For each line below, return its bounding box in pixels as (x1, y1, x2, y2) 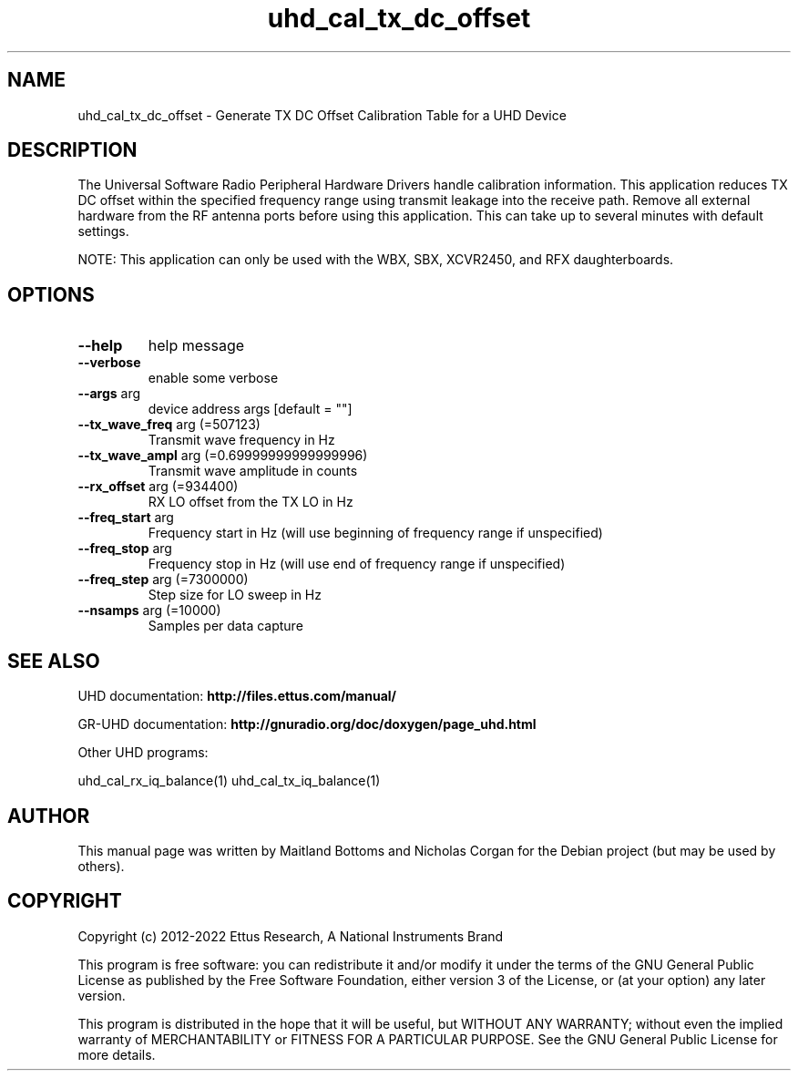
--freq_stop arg (77, 540, 172, 557)
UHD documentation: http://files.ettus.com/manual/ (77, 688, 397, 704)
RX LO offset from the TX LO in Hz (148, 494, 353, 510)
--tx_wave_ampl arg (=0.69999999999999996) (77, 447, 368, 464)
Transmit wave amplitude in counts (148, 463, 358, 479)
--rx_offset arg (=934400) (77, 478, 239, 495)
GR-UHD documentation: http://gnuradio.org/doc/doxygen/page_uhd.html (77, 716, 537, 733)
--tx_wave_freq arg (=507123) (77, 416, 261, 433)
